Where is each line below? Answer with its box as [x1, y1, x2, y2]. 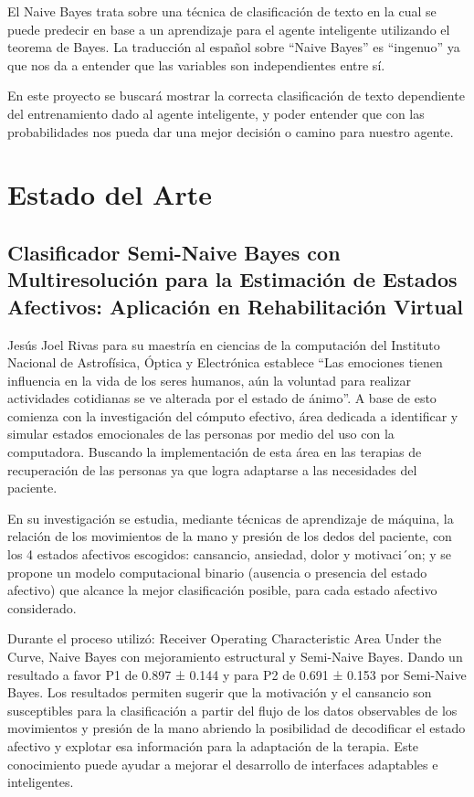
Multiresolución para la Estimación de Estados [7, 265, 458, 293]
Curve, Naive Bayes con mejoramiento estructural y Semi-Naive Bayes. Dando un [7, 647, 463, 666]
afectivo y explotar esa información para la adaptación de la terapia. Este [7, 736, 419, 755]
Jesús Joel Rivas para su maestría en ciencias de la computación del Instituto [7, 335, 440, 354]
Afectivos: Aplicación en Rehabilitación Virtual [7, 292, 464, 320]
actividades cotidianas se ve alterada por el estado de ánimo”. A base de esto [7, 388, 437, 408]
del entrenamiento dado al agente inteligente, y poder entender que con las [7, 103, 425, 122]
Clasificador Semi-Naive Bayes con [7, 238, 341, 266]
